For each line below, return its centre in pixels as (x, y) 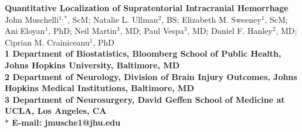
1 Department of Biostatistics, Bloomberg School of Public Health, (143, 53)
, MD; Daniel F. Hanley (230, 31)
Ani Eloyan (25, 31)
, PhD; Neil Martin (83, 31)
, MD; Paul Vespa (152, 31)
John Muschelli (32, 19)
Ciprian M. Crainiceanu (47, 42)
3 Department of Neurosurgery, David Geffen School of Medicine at (145, 99)
